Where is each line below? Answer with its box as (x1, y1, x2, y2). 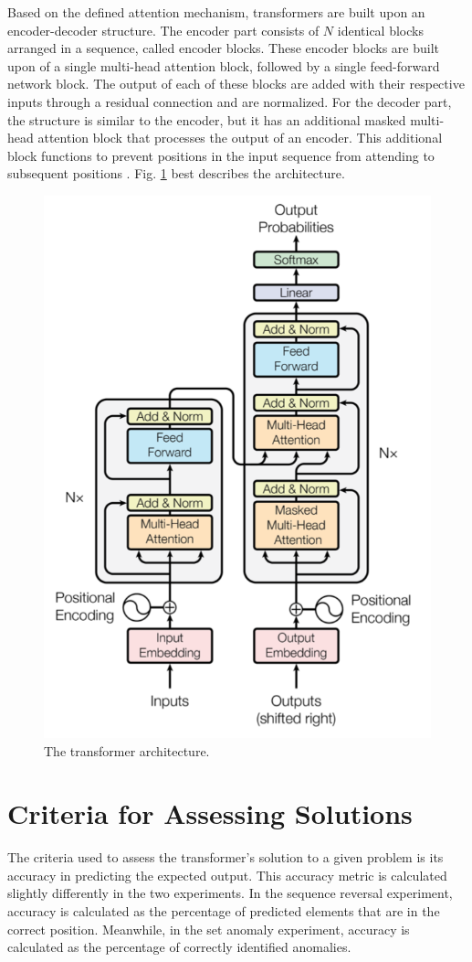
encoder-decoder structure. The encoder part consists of (7, 20, 320, 39)
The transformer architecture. (44, 741, 210, 760)
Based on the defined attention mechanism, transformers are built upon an (7, 3, 425, 21)
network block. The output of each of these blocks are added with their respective (7, 74, 465, 93)
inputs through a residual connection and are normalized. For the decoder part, (7, 91, 452, 111)
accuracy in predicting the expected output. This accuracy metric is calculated (7, 865, 447, 884)
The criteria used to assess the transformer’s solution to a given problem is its (7, 848, 444, 867)
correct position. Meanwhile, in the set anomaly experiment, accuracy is (7, 919, 410, 938)
